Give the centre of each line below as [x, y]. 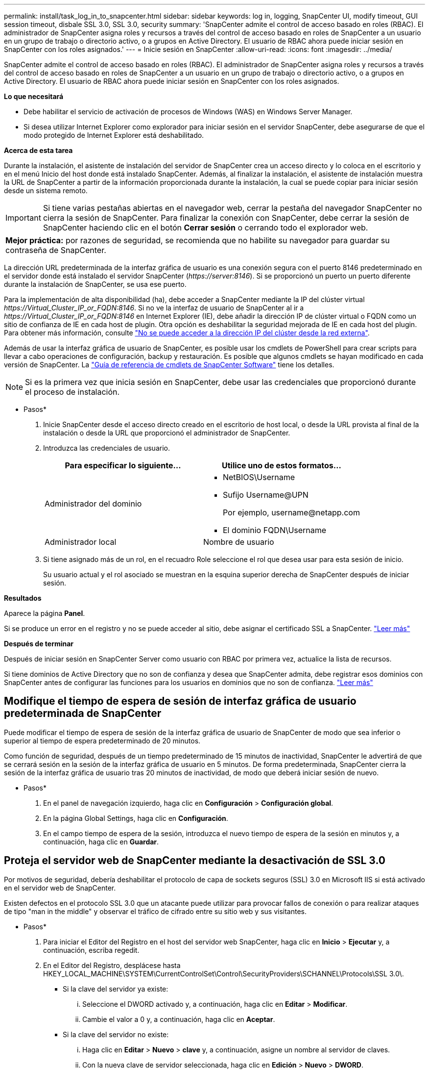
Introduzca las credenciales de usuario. [107, 448]
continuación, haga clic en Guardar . [101, 841]
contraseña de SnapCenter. [56, 250]
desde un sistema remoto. [46, 191]
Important [23, 218]
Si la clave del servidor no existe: [116, 1034]
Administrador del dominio [93, 504]
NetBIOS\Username [259, 477]
